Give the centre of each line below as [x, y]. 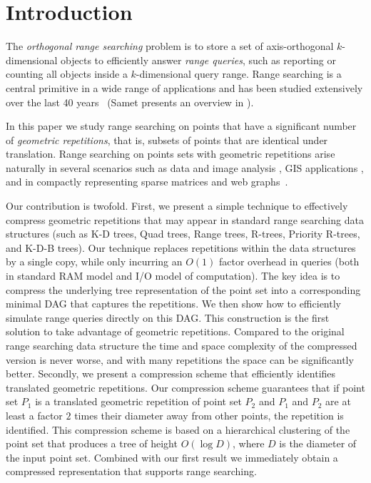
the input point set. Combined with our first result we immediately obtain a [172, 457]
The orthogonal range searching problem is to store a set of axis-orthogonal [170, 46]
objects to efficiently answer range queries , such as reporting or [198, 60]
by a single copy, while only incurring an [94, 261]
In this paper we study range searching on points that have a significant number [181, 126]
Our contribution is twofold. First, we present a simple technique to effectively [177, 206]
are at [338, 401]
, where [249, 443]
